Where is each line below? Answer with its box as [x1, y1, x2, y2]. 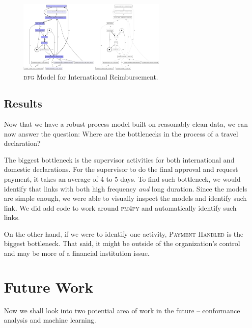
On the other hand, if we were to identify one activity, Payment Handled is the [4, 228, 244, 239]
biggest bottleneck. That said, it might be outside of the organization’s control [4, 238, 240, 248]
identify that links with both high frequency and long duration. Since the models [4, 183, 247, 193]
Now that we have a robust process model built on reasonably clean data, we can [4, 118, 248, 129]
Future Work [4, 276, 93, 297]
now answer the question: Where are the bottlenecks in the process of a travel [4, 128, 238, 138]
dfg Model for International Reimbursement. [24, 72, 158, 82]
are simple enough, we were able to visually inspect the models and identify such [4, 193, 247, 203]
